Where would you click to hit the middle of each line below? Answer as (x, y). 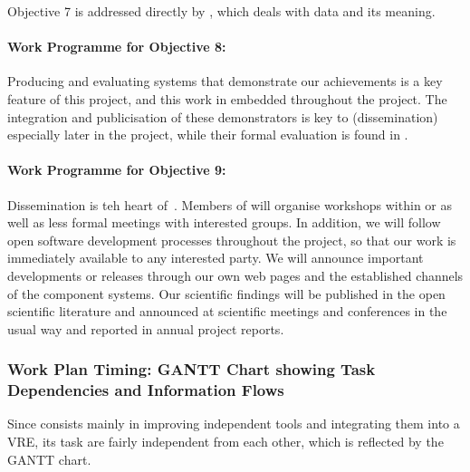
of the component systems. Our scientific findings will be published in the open (226, 293)
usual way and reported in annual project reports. (146, 328)
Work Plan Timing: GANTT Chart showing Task (192, 369)
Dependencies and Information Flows (146, 390)
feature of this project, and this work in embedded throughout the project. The (227, 98)
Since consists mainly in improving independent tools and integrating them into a (234, 424)
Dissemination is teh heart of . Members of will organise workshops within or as (230, 204)
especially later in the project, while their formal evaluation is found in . (208, 135)
